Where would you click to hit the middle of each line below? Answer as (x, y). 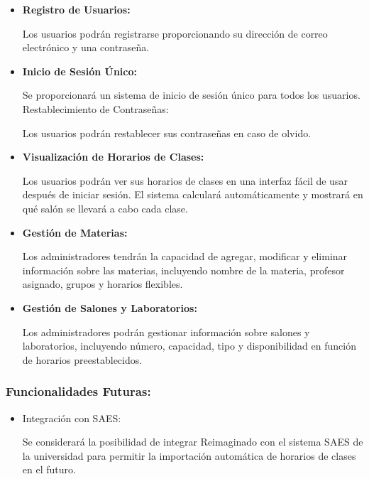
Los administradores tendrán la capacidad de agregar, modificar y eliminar (185, 256)
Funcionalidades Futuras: (78, 391)
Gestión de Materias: (75, 232)
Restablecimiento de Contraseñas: (95, 108)
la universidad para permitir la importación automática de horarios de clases (189, 455)
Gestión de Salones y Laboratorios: (110, 307)
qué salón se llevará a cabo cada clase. (105, 208)
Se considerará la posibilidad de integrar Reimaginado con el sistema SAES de (193, 442)
